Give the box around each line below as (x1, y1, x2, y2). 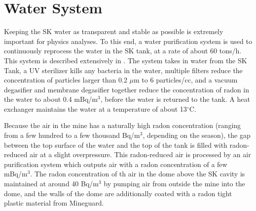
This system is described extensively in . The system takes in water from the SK (4, 55, 247, 65)
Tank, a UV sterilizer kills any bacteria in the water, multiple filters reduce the (4, 65, 243, 75)
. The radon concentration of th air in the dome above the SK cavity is (30, 169, 245, 179)
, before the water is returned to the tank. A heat (100, 94, 250, 104)
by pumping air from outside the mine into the (104, 178, 245, 189)
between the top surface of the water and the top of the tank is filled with (4, 139, 227, 150)
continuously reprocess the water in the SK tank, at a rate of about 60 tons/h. (4, 45, 242, 56)
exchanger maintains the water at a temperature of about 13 (4, 103, 187, 114)
